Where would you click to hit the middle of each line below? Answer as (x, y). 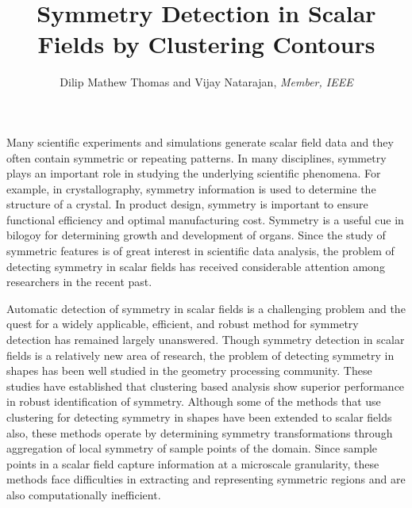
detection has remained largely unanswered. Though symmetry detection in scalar (206, 340)
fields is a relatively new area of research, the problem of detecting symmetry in (200, 355)
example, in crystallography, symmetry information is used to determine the (191, 188)
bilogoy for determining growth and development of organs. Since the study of (196, 235)
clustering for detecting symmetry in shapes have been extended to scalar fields (199, 417)
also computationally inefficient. (84, 494)
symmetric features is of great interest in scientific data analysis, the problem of (200, 251)
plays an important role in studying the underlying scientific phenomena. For (194, 173)
